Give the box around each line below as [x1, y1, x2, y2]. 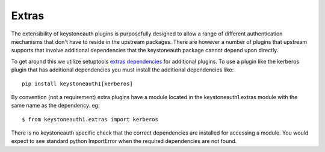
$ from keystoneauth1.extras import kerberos [22, 116, 159, 123]
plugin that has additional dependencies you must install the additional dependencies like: [11, 66, 234, 73]
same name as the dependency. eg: [11, 102, 100, 109]
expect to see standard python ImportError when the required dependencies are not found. [11, 138, 237, 145]
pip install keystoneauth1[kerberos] [22, 80, 134, 87]
